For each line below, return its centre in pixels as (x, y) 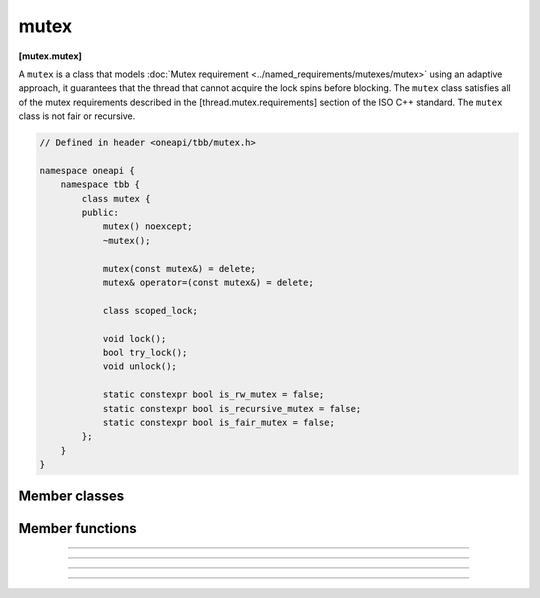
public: (100, 213)
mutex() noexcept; (148, 226)
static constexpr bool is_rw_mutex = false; (213, 394)
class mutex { (116, 198)
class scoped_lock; (150, 310)
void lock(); (134, 338)
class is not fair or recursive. (77, 116)
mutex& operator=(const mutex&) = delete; (208, 282)
